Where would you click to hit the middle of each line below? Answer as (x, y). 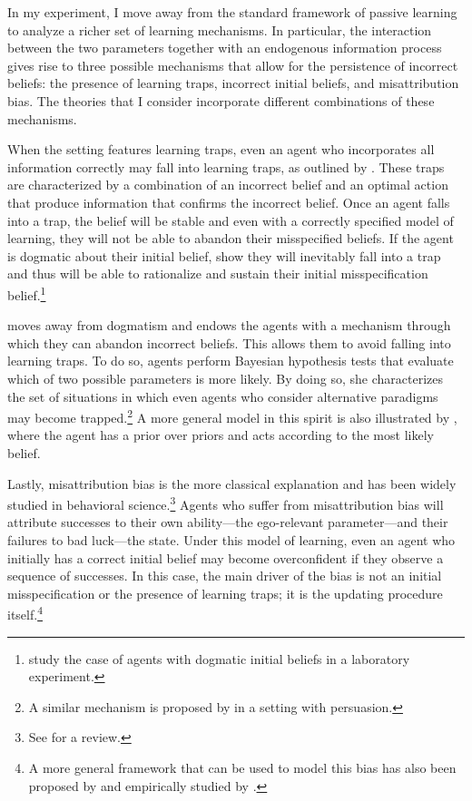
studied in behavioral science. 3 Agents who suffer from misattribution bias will (226, 503)
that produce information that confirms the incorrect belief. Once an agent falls (229, 202)
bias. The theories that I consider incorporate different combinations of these (221, 100)
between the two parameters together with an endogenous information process (225, 48)
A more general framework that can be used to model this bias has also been (242, 767)
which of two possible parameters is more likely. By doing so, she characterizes (225, 378)
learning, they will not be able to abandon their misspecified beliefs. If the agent (231, 238)
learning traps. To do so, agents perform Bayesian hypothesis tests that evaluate (231, 361)
